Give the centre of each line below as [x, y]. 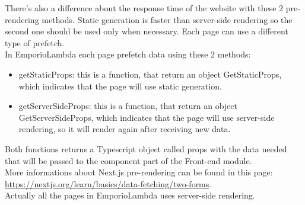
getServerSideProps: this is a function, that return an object [128, 106]
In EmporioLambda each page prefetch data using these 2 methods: [128, 54]
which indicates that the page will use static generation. [120, 86]
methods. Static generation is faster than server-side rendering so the [167, 19]
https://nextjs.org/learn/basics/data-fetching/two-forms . [108, 183]
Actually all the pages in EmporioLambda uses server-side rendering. [130, 195]
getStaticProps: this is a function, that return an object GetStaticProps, [150, 74]
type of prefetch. [35, 42]
